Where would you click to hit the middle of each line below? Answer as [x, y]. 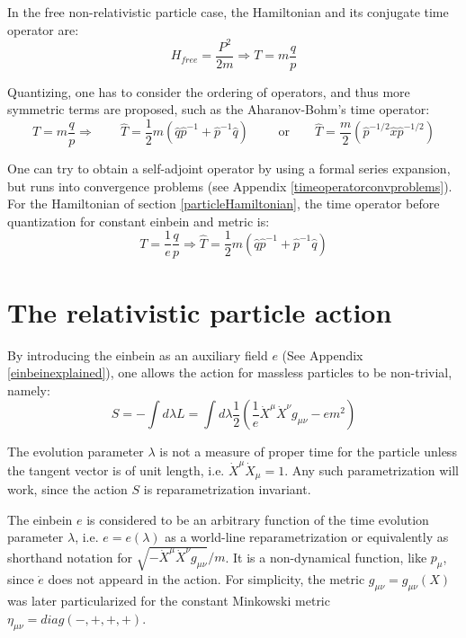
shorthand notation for [70, 557]
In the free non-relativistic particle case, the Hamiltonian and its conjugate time [228, 12]
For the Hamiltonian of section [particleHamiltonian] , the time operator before [224, 204]
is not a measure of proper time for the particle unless [308, 452]
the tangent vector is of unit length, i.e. [116, 470]
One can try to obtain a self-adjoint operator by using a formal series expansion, [229, 168]
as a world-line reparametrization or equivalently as [307, 537]
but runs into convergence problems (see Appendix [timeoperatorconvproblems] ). [230, 186]
